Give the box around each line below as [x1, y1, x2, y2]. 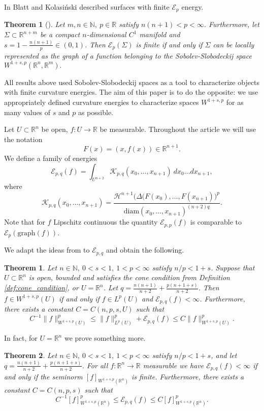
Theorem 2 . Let [4, 349, 57, 360]
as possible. [78, 106, 113, 117]
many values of [4, 106, 51, 117]
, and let [211, 349, 237, 360]
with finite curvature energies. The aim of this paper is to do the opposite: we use [4, 87, 258, 97]
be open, [41, 124, 68, 134]
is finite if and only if [136, 39, 203, 49]
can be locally [213, 39, 254, 49]
